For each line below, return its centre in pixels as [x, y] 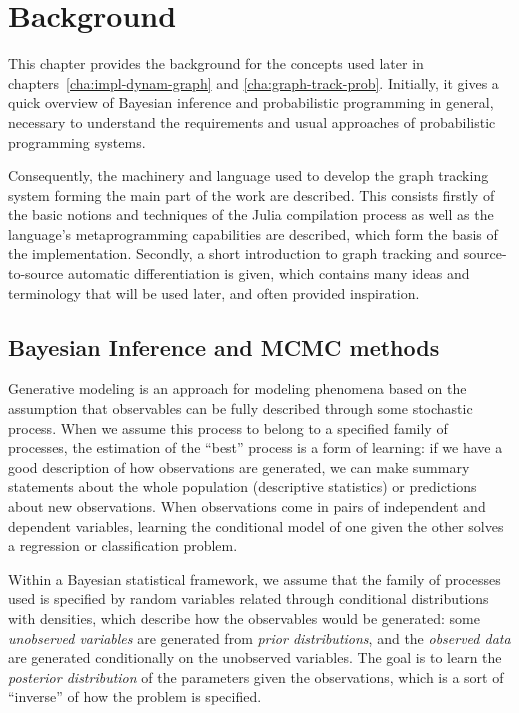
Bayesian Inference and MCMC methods [224, 346]
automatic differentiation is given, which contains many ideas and [268, 273]
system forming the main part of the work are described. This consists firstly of [251, 194]
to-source [36, 273]
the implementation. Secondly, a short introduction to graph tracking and [234, 253]
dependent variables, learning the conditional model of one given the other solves [256, 525]
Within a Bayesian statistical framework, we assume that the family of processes [254, 578]
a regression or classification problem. [123, 545]
